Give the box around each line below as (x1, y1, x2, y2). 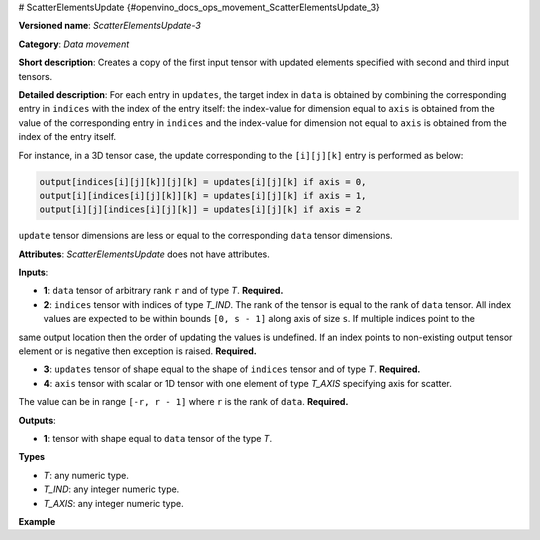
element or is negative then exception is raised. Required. (18, 345, 257, 357)
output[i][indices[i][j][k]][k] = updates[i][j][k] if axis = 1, (39, 190, 367, 201)
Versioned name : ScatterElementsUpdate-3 (18, 20, 202, 32)
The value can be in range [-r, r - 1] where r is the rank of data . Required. (18, 396, 349, 408)
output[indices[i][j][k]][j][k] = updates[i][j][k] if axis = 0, (39, 176, 367, 187)
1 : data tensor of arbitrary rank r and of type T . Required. (43, 285, 284, 297)
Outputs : (18, 414, 57, 426)
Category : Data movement (18, 38, 130, 50)
